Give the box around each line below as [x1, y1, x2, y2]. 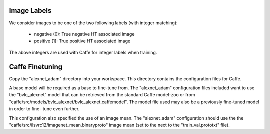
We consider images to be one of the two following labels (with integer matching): [9, 20, 178, 26]
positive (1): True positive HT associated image [34, 38, 131, 44]
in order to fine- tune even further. [9, 106, 80, 112]
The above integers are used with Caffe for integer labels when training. [9, 49, 157, 55]
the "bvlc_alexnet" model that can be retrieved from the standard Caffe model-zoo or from [9, 92, 195, 98]
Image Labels [9, 6, 52, 15]
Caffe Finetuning [9, 62, 63, 71]
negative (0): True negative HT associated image [34, 31, 135, 37]
